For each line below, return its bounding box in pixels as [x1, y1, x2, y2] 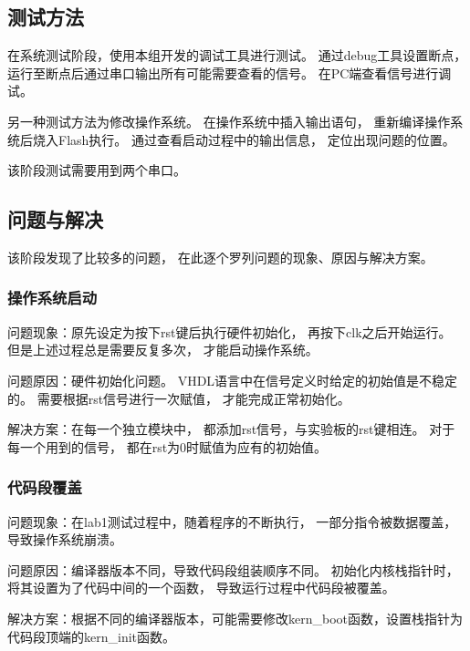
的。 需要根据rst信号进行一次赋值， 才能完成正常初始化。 [7, 388, 350, 408]
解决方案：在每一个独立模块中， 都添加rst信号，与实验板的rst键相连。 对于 [7, 419, 455, 439]
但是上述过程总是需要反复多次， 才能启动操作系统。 [7, 340, 319, 359]
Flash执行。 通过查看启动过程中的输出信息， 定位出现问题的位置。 [57, 129, 455, 149]
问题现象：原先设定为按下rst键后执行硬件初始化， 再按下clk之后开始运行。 [7, 322, 452, 341]
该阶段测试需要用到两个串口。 [7, 160, 186, 180]
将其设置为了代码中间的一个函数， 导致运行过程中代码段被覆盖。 [7, 578, 395, 597]
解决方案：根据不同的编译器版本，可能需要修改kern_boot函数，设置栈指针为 [7, 608, 463, 627]
